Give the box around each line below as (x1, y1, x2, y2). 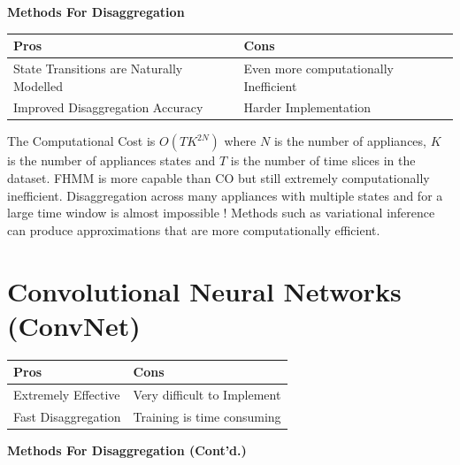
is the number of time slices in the (230, 151, 416, 170)
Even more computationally (243, 58, 394, 77)
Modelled (13, 76, 64, 95)
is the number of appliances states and (7, 151, 216, 170)
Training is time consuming (133, 407, 281, 425)
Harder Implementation (243, 98, 372, 117)
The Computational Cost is (7, 132, 156, 150)
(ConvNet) (7, 307, 141, 343)
